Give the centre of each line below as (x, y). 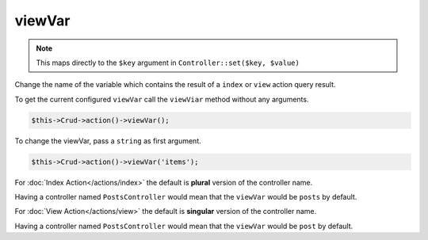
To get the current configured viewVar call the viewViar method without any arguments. (162, 99)
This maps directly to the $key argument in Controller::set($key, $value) (168, 63)
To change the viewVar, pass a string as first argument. (108, 141)
